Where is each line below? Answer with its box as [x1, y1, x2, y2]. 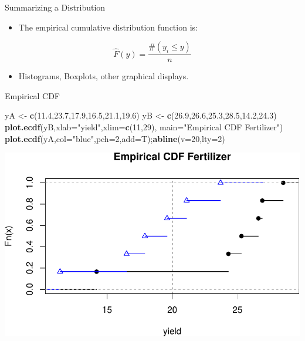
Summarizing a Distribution [5, 1, 106, 13]
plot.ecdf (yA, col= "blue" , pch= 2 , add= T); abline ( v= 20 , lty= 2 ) [5, 132, 225, 144]
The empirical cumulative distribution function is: [18, 21, 198, 33]
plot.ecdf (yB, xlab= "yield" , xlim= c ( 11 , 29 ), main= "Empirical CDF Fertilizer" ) [5, 121, 283, 133]
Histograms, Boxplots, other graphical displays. [18, 70, 189, 82]
